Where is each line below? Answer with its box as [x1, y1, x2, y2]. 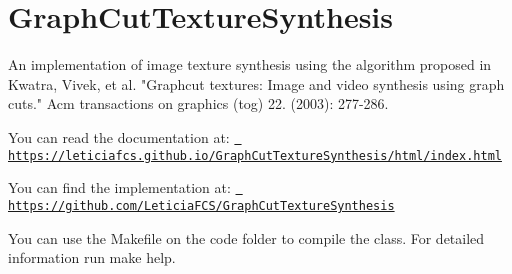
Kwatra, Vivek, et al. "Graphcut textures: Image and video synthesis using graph [8, 73, 505, 94]
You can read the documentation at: [8, 126, 230, 147]
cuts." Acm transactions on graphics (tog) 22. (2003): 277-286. [8, 93, 389, 114]
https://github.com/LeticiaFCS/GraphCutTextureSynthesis [8, 198, 395, 213]
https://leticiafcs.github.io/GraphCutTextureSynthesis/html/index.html [8, 148, 502, 163]
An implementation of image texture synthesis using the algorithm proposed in [8, 54, 492, 75]
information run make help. [8, 247, 176, 268]
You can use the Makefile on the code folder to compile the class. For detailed [8, 227, 485, 248]
